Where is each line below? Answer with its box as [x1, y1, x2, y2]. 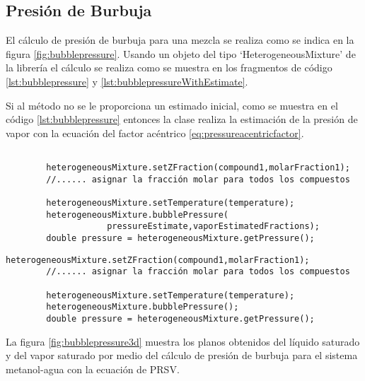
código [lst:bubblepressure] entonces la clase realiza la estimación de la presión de [6, 112, 358, 127]
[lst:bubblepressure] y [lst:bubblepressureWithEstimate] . [6, 74, 248, 88]
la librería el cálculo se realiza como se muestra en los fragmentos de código [6, 60, 332, 75]
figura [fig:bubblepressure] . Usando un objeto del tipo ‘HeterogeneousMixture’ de [6, 46, 356, 61]
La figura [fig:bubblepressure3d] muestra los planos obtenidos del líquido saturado [6, 334, 360, 348]
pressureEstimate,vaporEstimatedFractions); [107, 221, 320, 232]
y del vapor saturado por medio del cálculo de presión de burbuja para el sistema [6, 348, 358, 363]
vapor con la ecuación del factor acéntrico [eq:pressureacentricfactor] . [6, 125, 304, 140]
